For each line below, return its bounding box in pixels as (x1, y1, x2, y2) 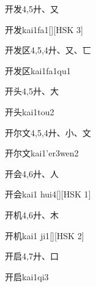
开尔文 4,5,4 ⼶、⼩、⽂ (5, 126, 91, 139)
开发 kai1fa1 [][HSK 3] (5, 23, 83, 36)
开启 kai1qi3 (5, 270, 49, 283)
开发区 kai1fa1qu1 (5, 64, 71, 77)
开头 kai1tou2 (5, 105, 54, 118)
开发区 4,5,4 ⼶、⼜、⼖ (5, 44, 91, 56)
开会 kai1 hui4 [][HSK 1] (5, 188, 91, 201)
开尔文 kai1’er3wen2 (5, 147, 79, 159)
